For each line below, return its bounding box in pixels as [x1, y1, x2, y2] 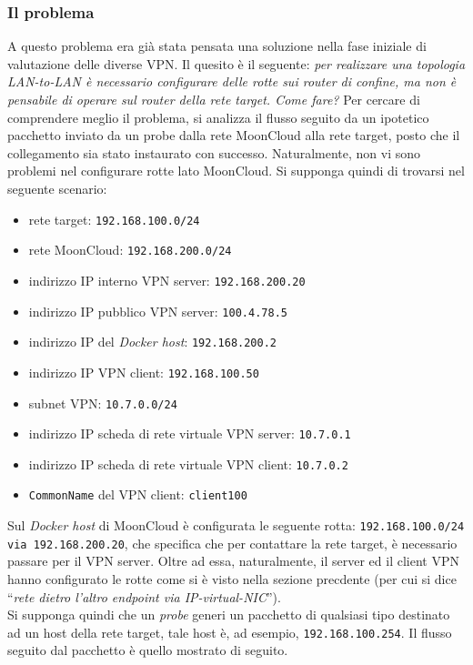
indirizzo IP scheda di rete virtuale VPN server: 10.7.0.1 [28, 424, 351, 443]
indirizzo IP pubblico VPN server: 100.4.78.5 [28, 301, 287, 320]
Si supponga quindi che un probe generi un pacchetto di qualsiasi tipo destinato [7, 605, 450, 624]
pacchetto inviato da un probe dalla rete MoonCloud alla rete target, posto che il [7, 126, 460, 145]
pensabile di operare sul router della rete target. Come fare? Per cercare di [7, 90, 420, 108]
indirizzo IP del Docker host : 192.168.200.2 [28, 332, 277, 351]
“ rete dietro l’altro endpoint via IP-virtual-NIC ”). [7, 587, 281, 606]
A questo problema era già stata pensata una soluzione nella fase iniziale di [7, 36, 427, 55]
